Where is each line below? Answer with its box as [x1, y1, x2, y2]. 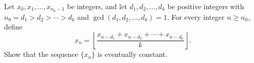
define [4, 21, 22, 32]
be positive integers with [167, 1, 244, 11]
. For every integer [167, 11, 225, 22]
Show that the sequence [4, 49, 78, 59]
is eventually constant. [97, 49, 168, 59]
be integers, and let [67, 1, 127, 11]
